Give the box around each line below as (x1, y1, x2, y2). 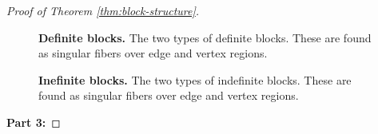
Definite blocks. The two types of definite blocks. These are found (38, 29, 372, 45)
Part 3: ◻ (6, 113, 61, 130)
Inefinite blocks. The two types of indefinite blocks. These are (38, 71, 352, 88)
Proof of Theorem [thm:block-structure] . (6, 2, 200, 18)
